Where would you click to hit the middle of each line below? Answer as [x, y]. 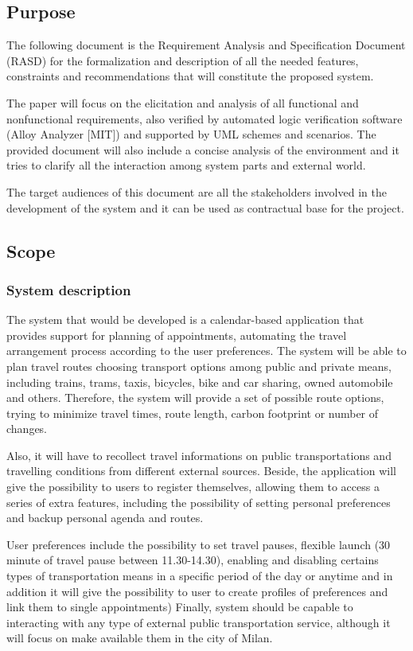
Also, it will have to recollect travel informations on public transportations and [199, 455]
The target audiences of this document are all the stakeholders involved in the [197, 191]
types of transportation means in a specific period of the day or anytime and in [200, 576]
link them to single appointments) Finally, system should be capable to [180, 607]
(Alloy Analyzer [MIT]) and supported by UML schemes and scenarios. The [191, 134]
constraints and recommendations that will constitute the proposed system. [190, 76]
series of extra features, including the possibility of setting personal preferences [199, 502]
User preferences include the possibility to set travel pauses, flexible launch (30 [199, 544]
